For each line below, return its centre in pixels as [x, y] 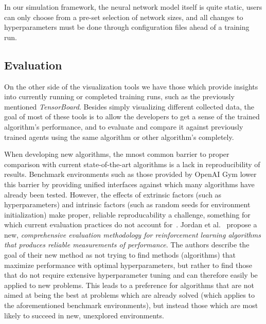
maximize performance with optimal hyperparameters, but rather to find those [128, 265]
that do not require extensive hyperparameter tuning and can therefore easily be [131, 275]
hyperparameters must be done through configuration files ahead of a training [127, 27]
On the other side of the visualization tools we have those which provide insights [131, 86]
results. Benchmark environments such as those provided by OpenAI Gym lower [130, 174]
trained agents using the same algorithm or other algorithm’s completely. [119, 137]
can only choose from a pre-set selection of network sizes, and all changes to [124, 17]
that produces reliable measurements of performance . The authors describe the [127, 245]
